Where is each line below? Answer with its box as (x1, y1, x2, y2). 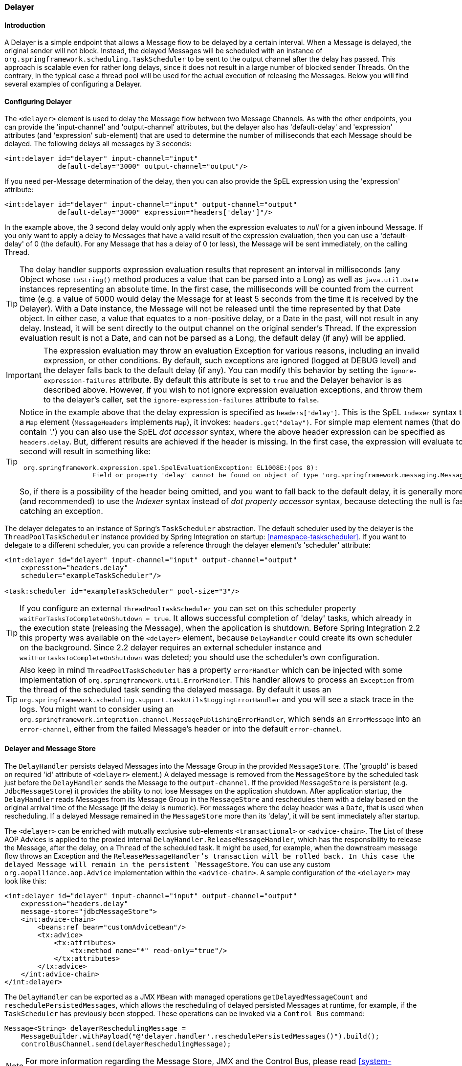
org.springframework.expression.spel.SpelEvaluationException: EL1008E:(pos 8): (23, 464, 318, 472)
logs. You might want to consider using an (20, 704, 174, 714)
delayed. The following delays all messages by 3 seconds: (4, 139, 192, 148)
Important (6, 370, 42, 380)
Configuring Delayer (4, 97, 72, 106)
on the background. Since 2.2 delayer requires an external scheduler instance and (20, 643, 322, 653)
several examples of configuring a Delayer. (4, 80, 142, 89)
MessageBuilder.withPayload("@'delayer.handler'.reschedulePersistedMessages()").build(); (21, 1032, 380, 1040)
